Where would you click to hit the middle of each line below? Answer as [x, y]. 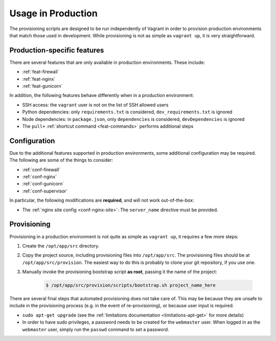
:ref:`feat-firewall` [41, 72]
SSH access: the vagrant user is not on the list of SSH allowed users [95, 105]
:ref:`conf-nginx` [40, 177]
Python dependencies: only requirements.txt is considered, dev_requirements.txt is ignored [127, 112]
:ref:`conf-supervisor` [45, 191]
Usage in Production [54, 13]
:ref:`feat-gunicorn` [42, 86]
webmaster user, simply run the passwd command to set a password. [96, 329]
